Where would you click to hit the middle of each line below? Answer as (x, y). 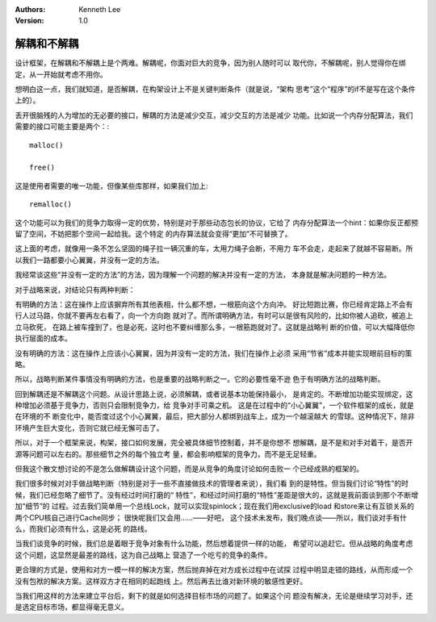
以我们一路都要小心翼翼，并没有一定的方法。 (89, 260)
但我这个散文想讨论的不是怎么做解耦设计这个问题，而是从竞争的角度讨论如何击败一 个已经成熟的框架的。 (189, 469)
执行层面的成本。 (43, 338)
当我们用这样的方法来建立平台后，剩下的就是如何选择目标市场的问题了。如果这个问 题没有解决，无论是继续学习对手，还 (214, 595)
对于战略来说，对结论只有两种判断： (75, 290)
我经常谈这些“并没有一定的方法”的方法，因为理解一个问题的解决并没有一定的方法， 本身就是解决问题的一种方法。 (203, 275)
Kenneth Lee (100, 9)
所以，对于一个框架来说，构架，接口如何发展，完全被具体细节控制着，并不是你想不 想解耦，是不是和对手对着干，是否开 (214, 443)
